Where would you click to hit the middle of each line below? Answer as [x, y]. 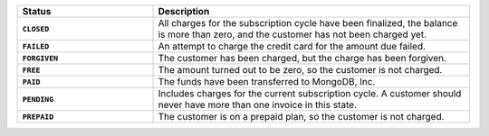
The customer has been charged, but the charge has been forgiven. [302, 58]
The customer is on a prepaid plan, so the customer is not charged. [301, 117]
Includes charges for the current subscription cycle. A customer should [310, 93]
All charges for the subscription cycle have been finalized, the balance [308, 23]
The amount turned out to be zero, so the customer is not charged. [300, 70]
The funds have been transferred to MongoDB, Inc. [267, 82]
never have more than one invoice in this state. [258, 105]
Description [184, 11]
